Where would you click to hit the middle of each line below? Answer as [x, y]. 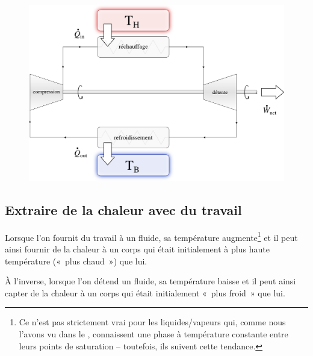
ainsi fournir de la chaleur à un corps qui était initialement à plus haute [137, 248]
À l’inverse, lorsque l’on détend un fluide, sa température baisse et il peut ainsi [150, 281]
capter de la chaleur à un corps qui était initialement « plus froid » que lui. [145, 292]
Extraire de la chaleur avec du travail [123, 209]
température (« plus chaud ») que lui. [76, 261]
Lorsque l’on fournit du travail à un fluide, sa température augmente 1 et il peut [151, 236]
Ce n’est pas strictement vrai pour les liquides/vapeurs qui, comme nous [152, 322]
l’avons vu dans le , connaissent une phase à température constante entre [153, 333]
